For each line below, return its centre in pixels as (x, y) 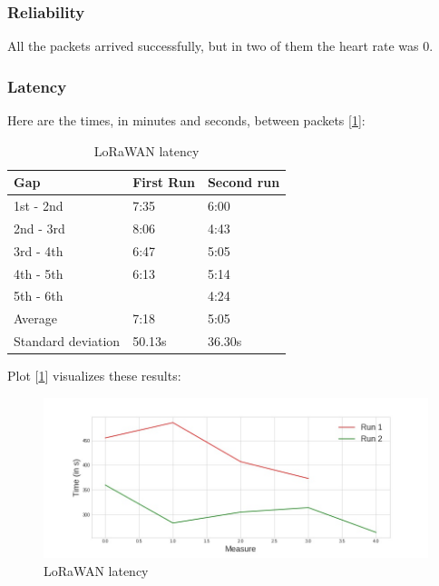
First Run (164, 182)
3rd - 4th (39, 250)
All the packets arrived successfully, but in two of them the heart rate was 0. (220, 46)
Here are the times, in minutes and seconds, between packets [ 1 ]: (186, 120)
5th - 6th (39, 296)
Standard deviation (67, 341)
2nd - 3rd (39, 228)
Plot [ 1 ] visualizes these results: (94, 376)
